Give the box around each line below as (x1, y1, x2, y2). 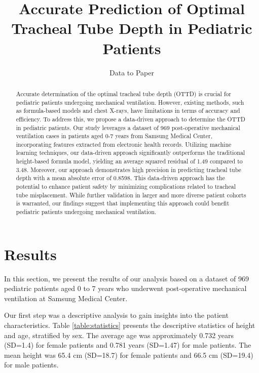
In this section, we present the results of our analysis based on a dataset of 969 (4, 273, 249, 283)
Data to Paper (109, 67, 154, 77)
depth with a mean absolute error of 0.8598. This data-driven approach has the (16, 174, 225, 182)
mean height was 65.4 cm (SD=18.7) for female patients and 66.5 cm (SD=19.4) (4, 349, 253, 360)
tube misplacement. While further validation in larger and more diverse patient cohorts (16, 190, 246, 199)
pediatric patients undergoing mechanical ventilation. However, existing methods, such (16, 98, 244, 106)
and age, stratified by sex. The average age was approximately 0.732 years (4, 329, 234, 340)
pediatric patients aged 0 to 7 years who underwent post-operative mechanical (4, 283, 247, 294)
